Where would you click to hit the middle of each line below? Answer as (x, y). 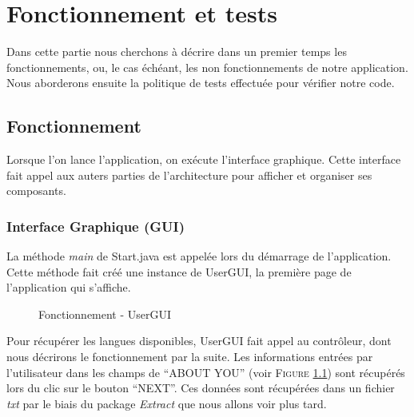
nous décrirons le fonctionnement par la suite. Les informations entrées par (190, 357)
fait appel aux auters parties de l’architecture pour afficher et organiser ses (189, 175)
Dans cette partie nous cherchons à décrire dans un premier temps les (177, 52)
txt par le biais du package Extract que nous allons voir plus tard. (167, 403)
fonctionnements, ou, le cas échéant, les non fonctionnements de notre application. (207, 67)
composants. (36, 191)
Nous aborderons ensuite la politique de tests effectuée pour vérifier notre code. (201, 83)
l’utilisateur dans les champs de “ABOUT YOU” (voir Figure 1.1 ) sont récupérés (206, 372)
